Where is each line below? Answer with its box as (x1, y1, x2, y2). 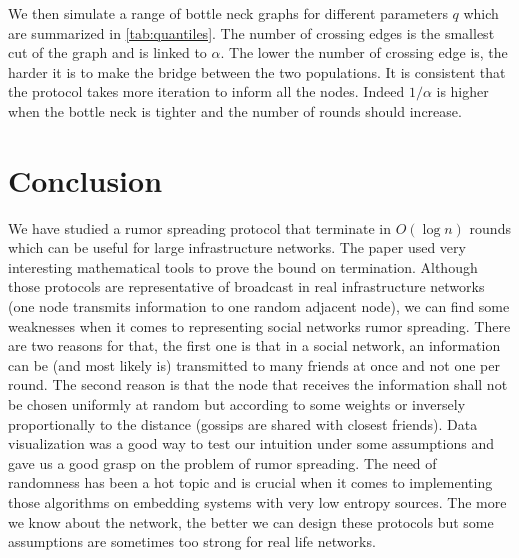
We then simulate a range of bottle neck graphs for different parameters (8, 3, 448, 23)
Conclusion (8, 159, 163, 200)
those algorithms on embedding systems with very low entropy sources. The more (8, 492, 507, 512)
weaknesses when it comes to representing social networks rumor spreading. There (8, 315, 511, 336)
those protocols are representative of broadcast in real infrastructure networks (8, 276, 485, 297)
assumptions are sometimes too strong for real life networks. (8, 531, 376, 552)
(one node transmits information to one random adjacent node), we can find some (8, 296, 510, 317)
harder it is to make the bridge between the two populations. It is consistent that (8, 61, 506, 82)
